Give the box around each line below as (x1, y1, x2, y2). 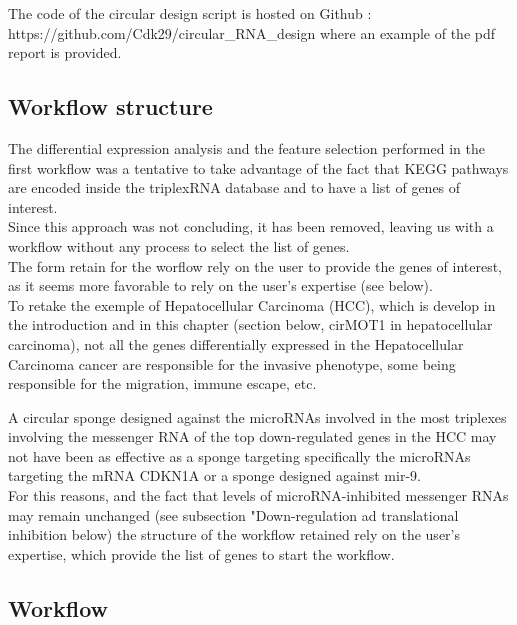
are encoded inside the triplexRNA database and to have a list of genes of (8, 177, 461, 198)
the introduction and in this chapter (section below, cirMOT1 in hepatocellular (8, 314, 493, 335)
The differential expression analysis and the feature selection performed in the (8, 137, 485, 158)
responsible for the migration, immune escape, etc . (8, 373, 317, 394)
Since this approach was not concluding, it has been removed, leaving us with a (8, 216, 494, 237)
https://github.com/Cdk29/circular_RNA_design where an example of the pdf (8, 22, 496, 43)
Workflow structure (8, 91, 213, 122)
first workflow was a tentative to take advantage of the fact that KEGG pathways (8, 157, 509, 178)
